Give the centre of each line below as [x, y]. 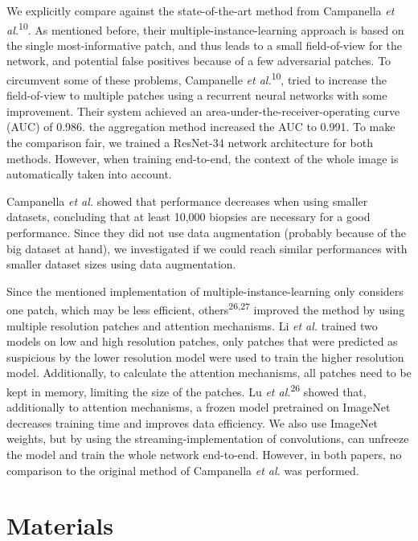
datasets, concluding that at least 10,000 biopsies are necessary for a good [189, 217]
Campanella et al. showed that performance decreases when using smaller [187, 201]
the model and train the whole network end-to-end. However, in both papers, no [204, 455]
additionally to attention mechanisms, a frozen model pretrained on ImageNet [199, 407]
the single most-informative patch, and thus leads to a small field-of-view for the [205, 45]
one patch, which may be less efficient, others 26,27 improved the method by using [206, 309]
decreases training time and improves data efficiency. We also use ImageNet [193, 422]
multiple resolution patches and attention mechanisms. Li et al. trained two [192, 325]
